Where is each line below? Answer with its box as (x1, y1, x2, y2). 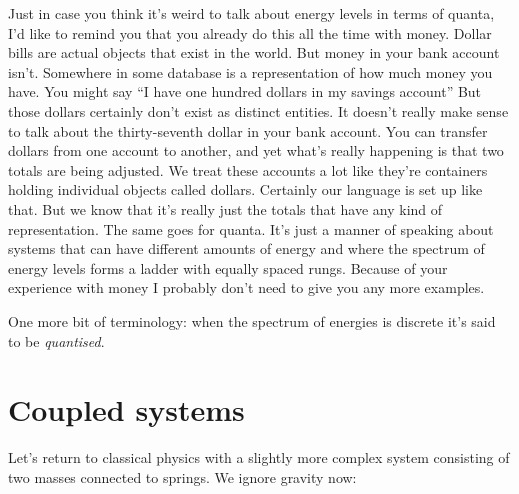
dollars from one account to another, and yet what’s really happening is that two (8, 140, 504, 161)
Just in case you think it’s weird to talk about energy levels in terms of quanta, (8, 3, 495, 23)
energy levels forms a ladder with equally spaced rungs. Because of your (8, 257, 448, 278)
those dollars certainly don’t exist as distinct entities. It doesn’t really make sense (8, 100, 509, 121)
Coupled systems (8, 389, 245, 430)
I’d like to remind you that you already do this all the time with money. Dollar (8, 22, 492, 43)
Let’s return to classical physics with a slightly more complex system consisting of (8, 447, 510, 468)
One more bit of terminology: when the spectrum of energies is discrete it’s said (8, 310, 496, 331)
